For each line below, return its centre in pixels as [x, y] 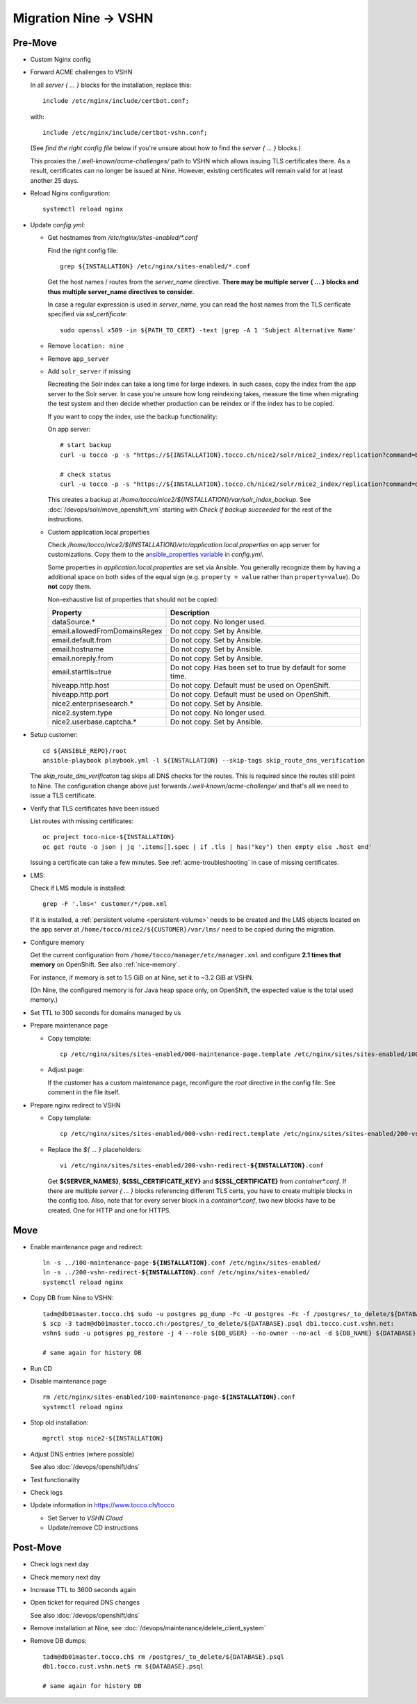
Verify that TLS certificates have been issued [95, 808]
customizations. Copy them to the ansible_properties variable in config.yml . [156, 554]
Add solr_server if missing [89, 371]
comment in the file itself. [84, 1092]
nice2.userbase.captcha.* [94, 722]
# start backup [86, 445]
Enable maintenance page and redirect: [87, 1247]
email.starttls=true [82, 672]
